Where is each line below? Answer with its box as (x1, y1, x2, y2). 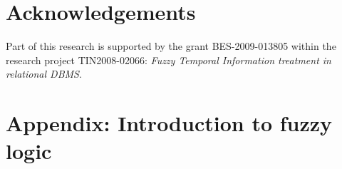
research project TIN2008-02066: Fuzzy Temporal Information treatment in (6, 52, 331, 67)
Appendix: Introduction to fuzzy (6, 108, 333, 138)
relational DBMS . (6, 66, 82, 81)
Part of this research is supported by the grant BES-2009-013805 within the (6, 39, 336, 53)
